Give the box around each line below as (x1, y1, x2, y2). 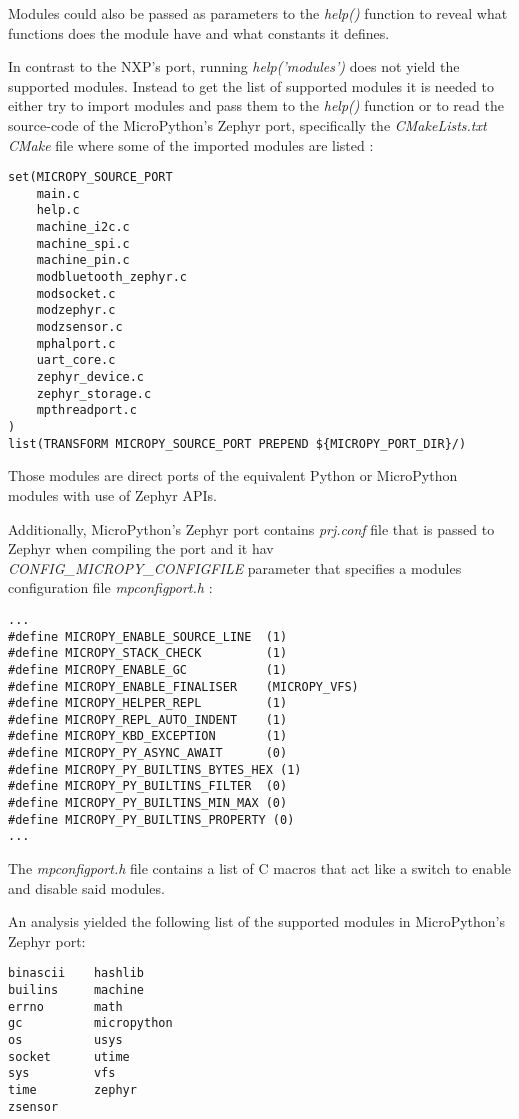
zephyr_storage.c (36, 386, 152, 401)
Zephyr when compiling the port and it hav (8, 538, 274, 559)
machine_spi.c (36, 236, 130, 251)
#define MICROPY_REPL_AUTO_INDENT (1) (8, 712, 288, 727)
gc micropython (8, 1016, 173, 1031)
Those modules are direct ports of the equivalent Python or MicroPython (8, 465, 458, 486)
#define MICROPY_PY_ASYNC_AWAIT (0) (8, 746, 288, 761)
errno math (8, 999, 123, 1014)
